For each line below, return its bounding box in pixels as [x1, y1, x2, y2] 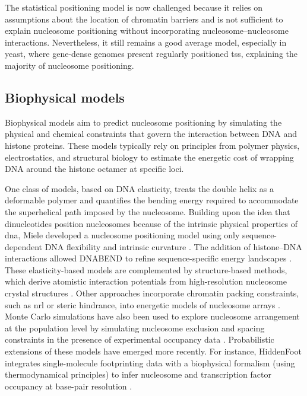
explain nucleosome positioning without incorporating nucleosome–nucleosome [5, 24, 289, 37]
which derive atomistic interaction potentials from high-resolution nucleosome [5, 275, 287, 288]
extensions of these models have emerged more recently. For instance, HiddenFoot [5, 345, 302, 357]
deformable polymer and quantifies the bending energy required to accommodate [5, 194, 299, 206]
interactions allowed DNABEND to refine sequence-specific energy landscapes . [5, 252, 292, 264]
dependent [5, 240, 43, 253]
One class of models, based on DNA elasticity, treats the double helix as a [5, 182, 274, 194]
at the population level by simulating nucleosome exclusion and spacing [5, 321, 265, 334]
